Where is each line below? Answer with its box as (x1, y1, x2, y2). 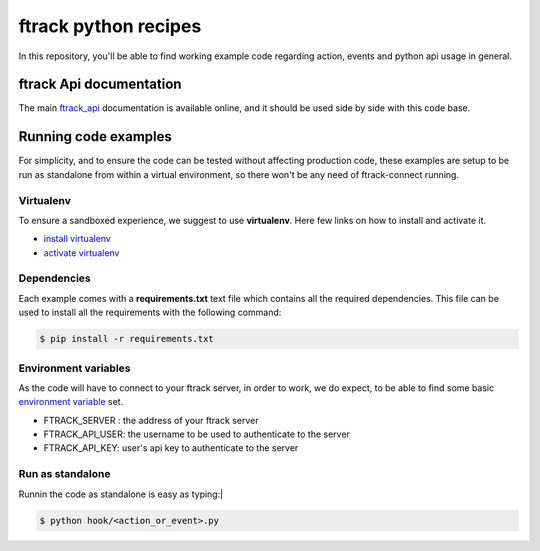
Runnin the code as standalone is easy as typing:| (18, 488, 224, 500)
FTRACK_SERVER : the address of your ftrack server (43, 414, 259, 426)
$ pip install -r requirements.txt (39, 333, 214, 345)
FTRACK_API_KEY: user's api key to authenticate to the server (43, 442, 299, 454)
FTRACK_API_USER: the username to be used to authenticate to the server (43, 428, 350, 440)
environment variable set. (18, 396, 124, 408)
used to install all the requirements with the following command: (18, 306, 282, 319)
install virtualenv (43, 233, 112, 245)
